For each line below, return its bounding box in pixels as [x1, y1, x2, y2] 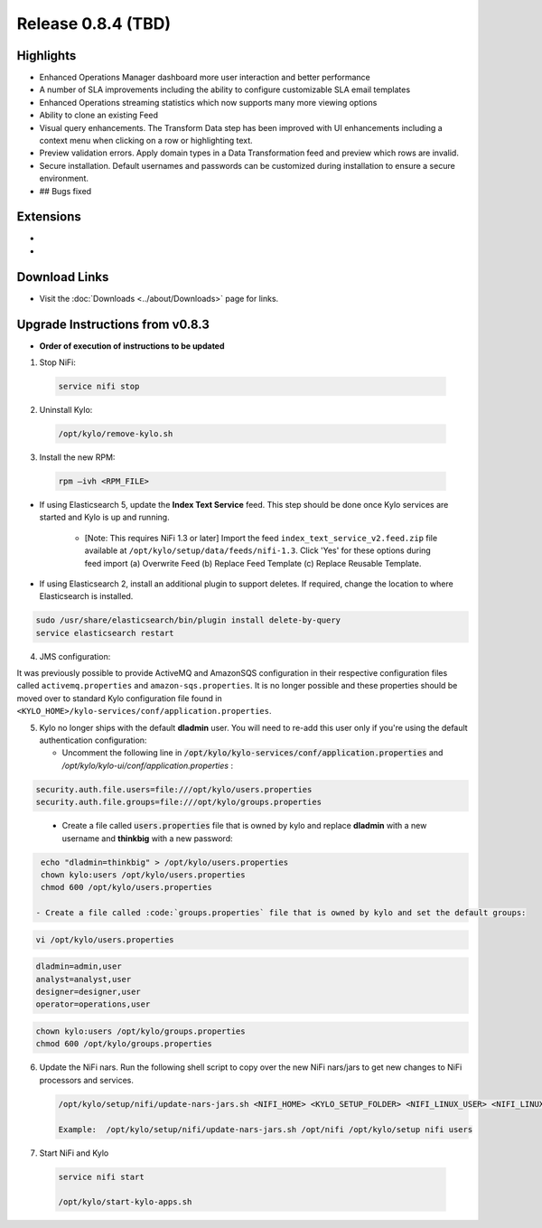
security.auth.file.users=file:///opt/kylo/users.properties [35, 784, 313, 794]
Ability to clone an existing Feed [39, 109, 158, 121]
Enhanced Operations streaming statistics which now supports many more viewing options [39, 97, 378, 108]
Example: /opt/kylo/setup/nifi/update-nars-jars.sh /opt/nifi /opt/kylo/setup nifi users [58, 1124, 473, 1134]
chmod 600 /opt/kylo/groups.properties [35, 1039, 212, 1049]
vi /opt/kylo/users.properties [35, 934, 175, 944]
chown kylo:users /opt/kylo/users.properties [41, 869, 246, 880]
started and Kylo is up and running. [39, 511, 171, 523]
